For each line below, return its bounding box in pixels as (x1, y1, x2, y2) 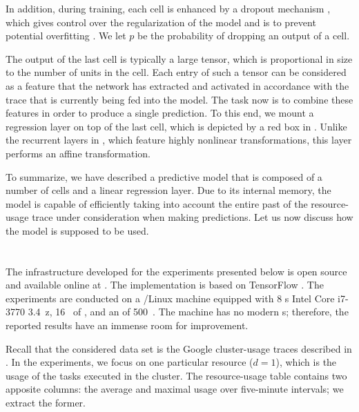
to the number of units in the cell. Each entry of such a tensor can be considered (6, 65, 347, 79)
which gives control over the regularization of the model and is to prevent (6, 14, 316, 29)
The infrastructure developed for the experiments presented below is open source (6, 264, 347, 278)
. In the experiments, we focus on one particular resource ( (6, 355, 253, 369)
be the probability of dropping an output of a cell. (137, 28, 350, 43)
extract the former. (6, 395, 86, 410)
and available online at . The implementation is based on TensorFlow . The (6, 277, 324, 292)
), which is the (275, 355, 337, 369)
